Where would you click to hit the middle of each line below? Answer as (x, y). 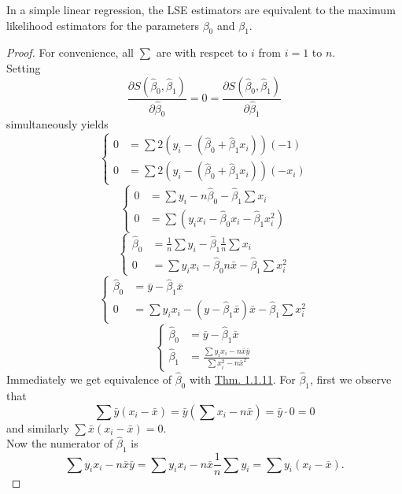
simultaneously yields (57, 124)
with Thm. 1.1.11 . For (242, 379)
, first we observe (351, 379)
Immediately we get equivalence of (89, 379)
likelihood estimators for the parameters (103, 25)
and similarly (38, 427)
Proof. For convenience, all (70, 52)
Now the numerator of (60, 443)
